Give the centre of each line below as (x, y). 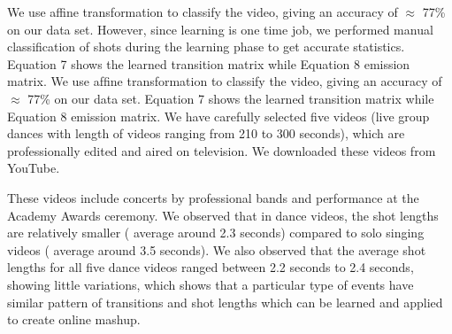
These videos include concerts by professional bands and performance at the (213, 197)
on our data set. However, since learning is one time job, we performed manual (220, 29)
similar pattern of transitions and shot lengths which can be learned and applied (225, 302)
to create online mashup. (74, 319)
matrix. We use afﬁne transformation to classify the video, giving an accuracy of (225, 81)
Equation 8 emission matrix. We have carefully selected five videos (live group (218, 116)
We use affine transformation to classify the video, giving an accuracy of (203, 12)
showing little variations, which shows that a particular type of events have (211, 284)
